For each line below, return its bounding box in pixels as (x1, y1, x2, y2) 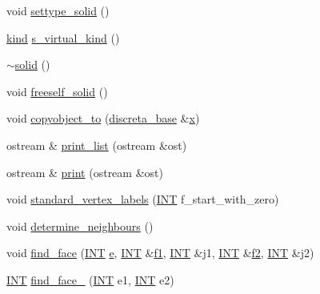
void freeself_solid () (6, 83, 108, 99)
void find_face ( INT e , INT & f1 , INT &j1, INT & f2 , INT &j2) (6, 244, 314, 261)
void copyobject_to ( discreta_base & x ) (6, 110, 200, 127)
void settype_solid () (6, 2, 110, 18)
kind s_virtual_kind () (6, 29, 120, 46)
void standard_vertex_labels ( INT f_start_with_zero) (6, 191, 279, 207)
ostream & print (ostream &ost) (6, 163, 163, 180)
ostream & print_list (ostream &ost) (6, 136, 187, 153)
